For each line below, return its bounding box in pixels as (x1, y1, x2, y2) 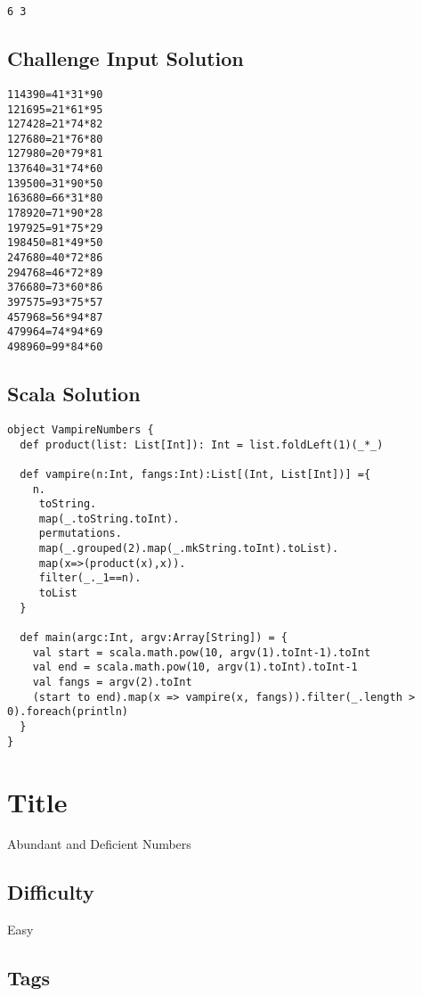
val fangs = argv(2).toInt (32, 676, 192, 689)
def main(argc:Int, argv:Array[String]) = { (20, 631, 288, 645)
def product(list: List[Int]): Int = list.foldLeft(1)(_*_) (20, 438, 384, 451)
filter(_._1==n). (38, 572, 142, 585)
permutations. (38, 527, 122, 540)
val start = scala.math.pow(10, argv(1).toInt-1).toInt (32, 646, 371, 659)
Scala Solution (7, 380, 141, 407)
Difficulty (7, 878, 94, 906)
